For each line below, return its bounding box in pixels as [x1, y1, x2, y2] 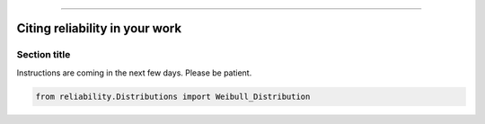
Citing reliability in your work [16, 21, 182, 36]
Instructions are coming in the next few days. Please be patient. [16, 67, 252, 78]
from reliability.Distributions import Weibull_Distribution [35, 91, 311, 102]
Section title [16, 49, 71, 61]
